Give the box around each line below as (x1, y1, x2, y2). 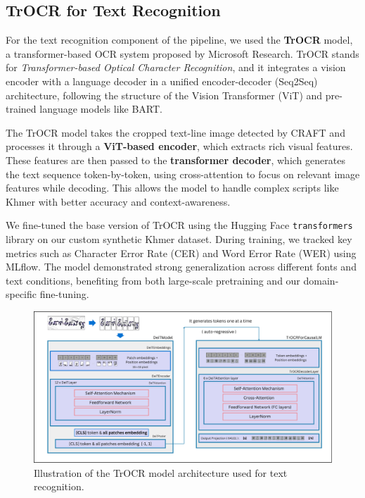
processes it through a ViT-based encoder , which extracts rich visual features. (6, 139, 353, 154)
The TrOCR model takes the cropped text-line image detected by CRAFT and (6, 125, 345, 139)
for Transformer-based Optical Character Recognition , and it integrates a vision (6, 60, 346, 75)
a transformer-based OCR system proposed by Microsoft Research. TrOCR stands (6, 46, 359, 61)
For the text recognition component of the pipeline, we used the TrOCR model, (6, 32, 353, 47)
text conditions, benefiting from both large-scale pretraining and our (6, 273, 300, 287)
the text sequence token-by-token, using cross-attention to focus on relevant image (6, 166, 360, 181)
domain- (303, 273, 339, 287)
